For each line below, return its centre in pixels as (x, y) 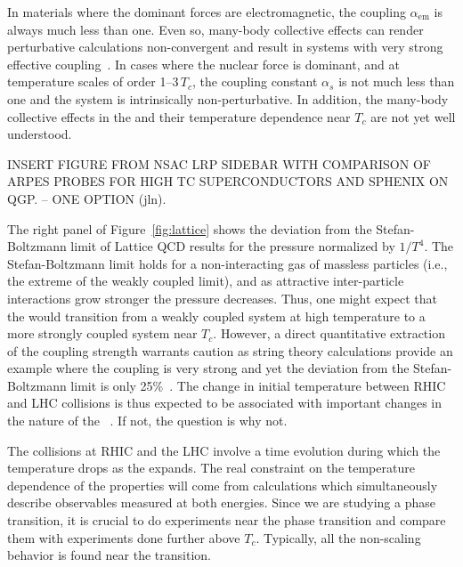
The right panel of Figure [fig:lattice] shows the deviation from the (190, 228)
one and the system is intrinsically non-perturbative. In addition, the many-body (228, 98)
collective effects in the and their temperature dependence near (179, 116)
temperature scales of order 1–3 (93, 81)
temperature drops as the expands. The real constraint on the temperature (211, 468)
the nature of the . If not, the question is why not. (147, 421)
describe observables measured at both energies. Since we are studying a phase (221, 502)
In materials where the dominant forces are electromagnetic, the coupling (207, 12)
